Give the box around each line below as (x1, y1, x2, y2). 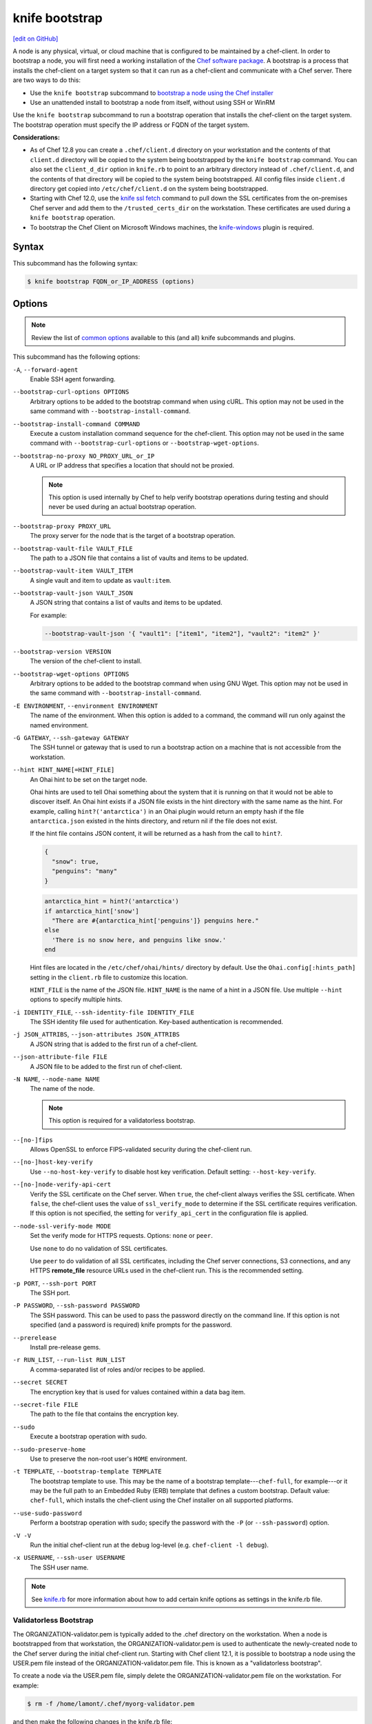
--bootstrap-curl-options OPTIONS (12, 388, 130, 396)
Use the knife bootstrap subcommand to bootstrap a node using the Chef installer (30, 88, 273, 97)
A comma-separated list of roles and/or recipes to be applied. (30, 1365, 205, 1374)
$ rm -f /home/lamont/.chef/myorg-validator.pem (27, 1700, 195, 1707)
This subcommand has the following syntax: (12, 259, 138, 268)
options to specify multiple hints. (30, 995, 123, 1003)
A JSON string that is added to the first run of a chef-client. (30, 1040, 198, 1048)
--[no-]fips (12, 1136, 53, 1144)
